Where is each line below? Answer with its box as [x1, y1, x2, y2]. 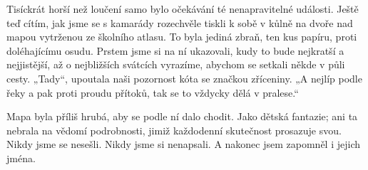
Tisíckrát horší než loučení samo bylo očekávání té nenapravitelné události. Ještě [6, 1, 359, 16]
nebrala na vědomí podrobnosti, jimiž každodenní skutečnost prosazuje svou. [6, 122, 342, 137]
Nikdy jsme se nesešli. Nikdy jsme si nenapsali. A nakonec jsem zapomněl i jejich [6, 137, 361, 152]
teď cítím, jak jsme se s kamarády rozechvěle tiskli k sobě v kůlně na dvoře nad [6, 15, 353, 30]
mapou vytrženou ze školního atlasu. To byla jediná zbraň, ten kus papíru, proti [6, 29, 357, 44]
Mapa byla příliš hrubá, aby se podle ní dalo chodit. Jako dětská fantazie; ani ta [6, 109, 358, 124]
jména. [6, 150, 36, 165]
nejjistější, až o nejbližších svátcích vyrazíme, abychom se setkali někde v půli [6, 57, 345, 72]
